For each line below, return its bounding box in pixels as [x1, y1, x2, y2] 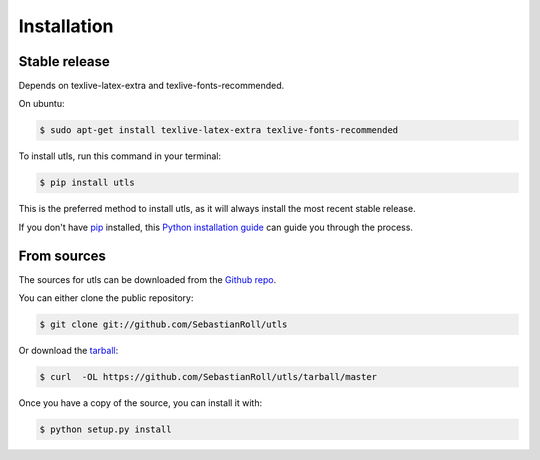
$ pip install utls [39, 177, 135, 189]
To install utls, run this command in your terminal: [18, 150, 222, 162]
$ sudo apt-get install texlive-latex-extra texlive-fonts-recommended [39, 125, 399, 136]
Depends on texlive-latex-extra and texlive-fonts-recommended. [18, 80, 285, 92]
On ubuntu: [18, 98, 65, 110]
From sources [18, 247, 107, 264]
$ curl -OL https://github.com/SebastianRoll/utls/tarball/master [39, 371, 378, 383]
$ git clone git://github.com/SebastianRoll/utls [39, 319, 288, 330]
